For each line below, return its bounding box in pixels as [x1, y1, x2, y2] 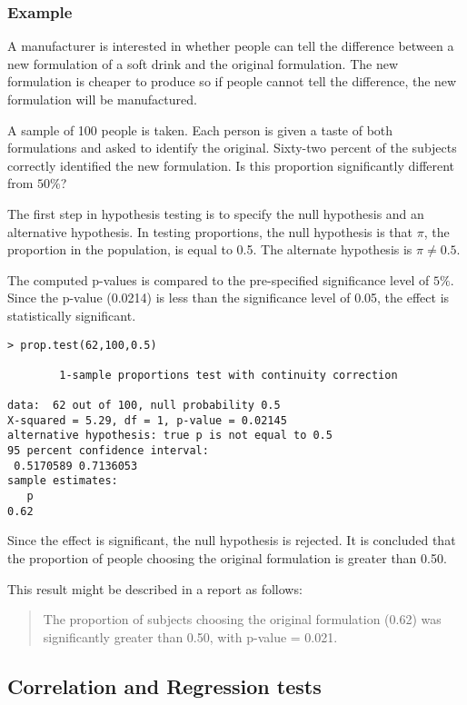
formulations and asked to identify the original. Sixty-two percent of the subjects [7, 138, 457, 157]
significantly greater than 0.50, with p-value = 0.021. [43, 627, 338, 646]
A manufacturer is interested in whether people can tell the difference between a [7, 36, 454, 55]
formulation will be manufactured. [7, 90, 197, 108]
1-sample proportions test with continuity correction [59, 368, 398, 382]
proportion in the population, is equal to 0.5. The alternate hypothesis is [7, 240, 412, 259]
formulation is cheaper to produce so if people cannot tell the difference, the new [7, 72, 457, 91]
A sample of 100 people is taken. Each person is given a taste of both [7, 120, 393, 139]
